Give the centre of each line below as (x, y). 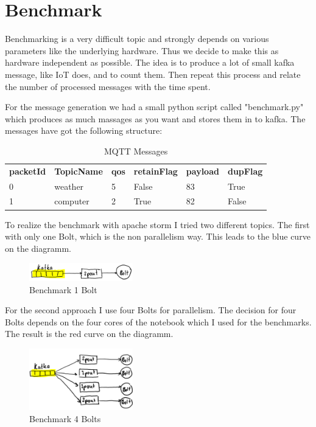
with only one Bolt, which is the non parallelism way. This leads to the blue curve (158, 236)
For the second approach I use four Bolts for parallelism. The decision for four (151, 310)
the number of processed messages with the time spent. (108, 86)
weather (69, 186)
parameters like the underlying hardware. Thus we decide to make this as (142, 50)
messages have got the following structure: (84, 130)
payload (202, 171)
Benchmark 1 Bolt (63, 289)
